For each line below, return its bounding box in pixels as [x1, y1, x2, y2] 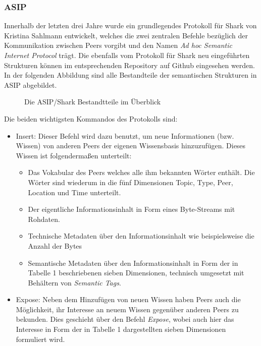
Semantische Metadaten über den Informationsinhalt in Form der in [28, 257, 238, 268]
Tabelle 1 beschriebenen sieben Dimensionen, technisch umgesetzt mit [28, 267, 244, 278]
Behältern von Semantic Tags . [28, 277, 121, 287]
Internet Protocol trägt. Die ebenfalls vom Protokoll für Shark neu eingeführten [4, 50, 250, 60]
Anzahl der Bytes [28, 240, 82, 251]
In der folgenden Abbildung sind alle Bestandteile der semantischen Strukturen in [4, 70, 257, 80]
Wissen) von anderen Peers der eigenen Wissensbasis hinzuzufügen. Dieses [16, 140, 246, 151]
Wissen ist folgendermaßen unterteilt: [16, 150, 132, 160]
